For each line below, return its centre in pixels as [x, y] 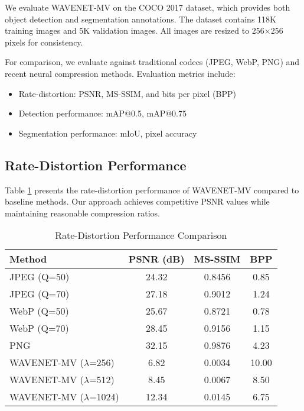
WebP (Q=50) [39, 311]
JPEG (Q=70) [40, 294]
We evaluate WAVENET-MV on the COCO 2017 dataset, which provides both [148, 7]
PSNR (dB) [156, 259]
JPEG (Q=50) [40, 277]
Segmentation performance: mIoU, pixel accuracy [108, 133]
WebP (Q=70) [39, 328]
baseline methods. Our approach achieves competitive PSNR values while [137, 201]
